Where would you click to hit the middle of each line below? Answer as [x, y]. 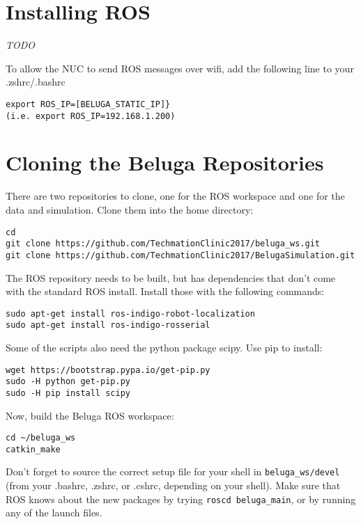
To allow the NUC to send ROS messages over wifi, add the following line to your [180, 68]
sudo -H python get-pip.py [68, 382]
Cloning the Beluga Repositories [165, 162]
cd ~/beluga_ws [41, 438]
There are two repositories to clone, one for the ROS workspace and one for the [175, 196]
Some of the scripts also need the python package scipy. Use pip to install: [164, 347]
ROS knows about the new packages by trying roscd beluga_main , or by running [181, 499]
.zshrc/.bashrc [36, 82]
